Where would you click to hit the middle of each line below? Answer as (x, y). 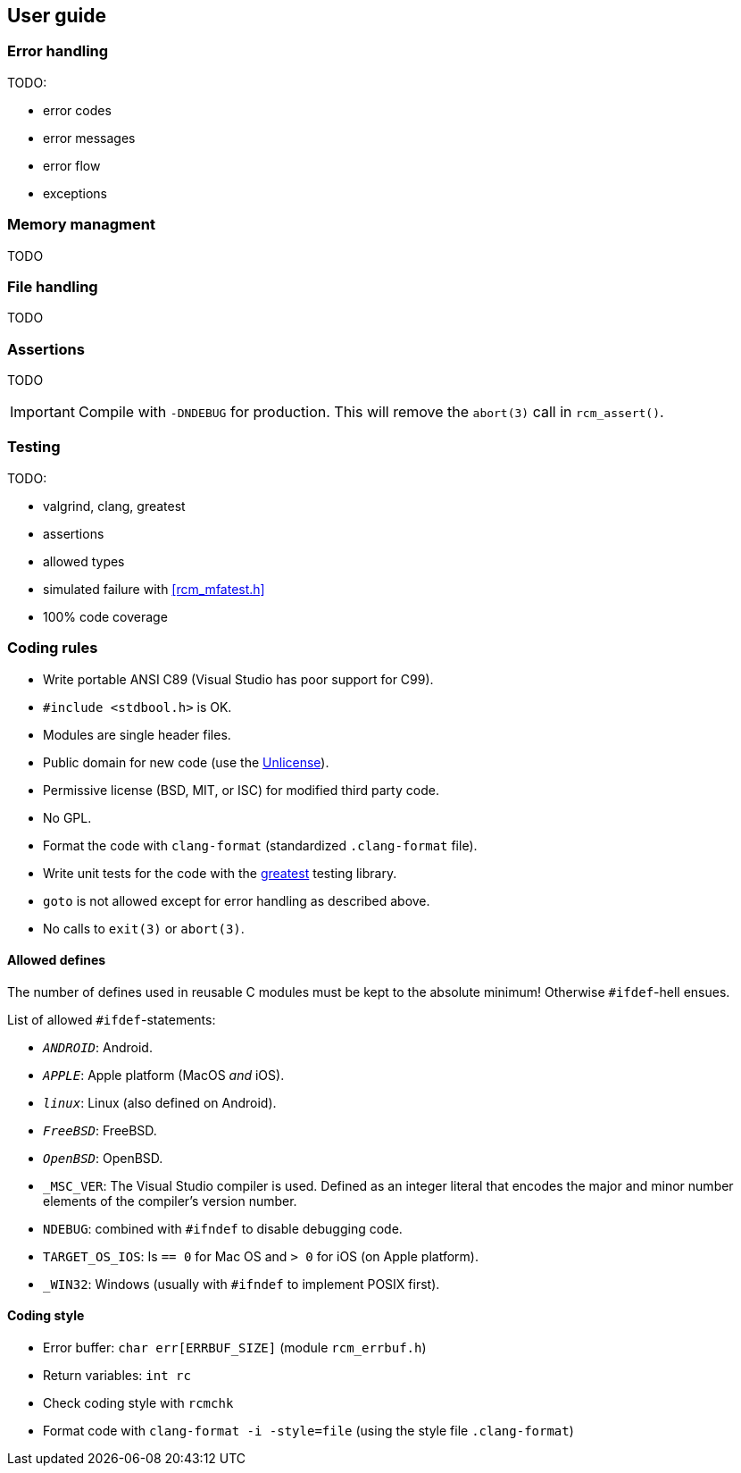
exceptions (75, 193)
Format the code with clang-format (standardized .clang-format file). (260, 845)
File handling (53, 286)
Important (42, 412)
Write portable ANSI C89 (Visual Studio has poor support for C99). (238, 679)
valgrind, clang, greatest (114, 506)
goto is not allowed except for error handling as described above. (237, 900)
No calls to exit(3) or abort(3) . (144, 928)
